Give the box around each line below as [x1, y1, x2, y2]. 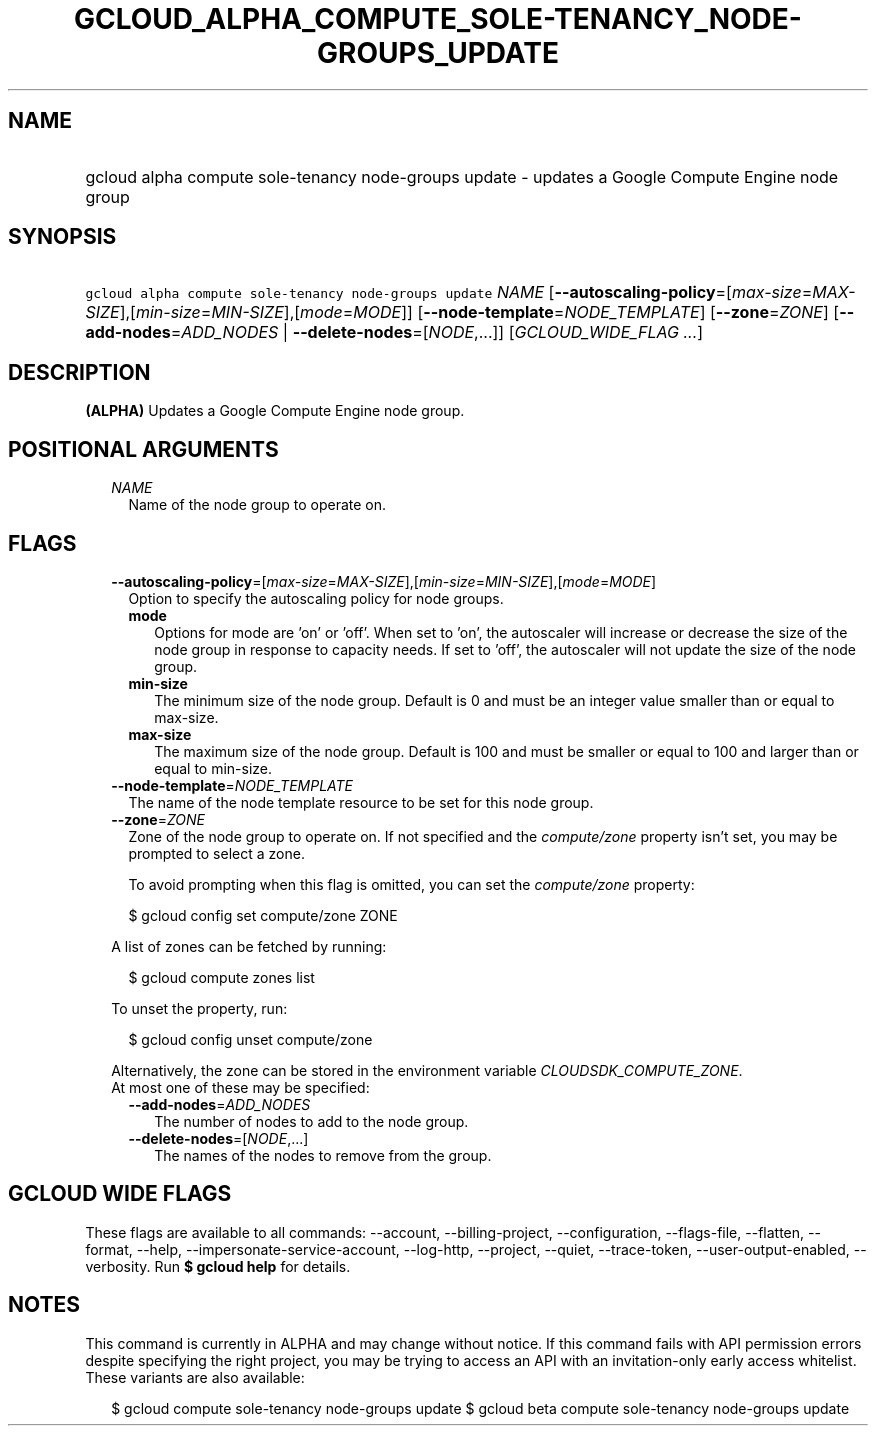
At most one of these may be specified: [111, 1078, 370, 1096]
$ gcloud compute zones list [128, 968, 315, 986]
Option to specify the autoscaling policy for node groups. [128, 589, 504, 607]
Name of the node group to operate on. [128, 496, 387, 514]
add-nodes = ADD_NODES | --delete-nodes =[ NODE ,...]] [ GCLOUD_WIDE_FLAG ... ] [85, 322, 704, 343]
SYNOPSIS [8, 224, 117, 250]
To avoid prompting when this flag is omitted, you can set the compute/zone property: [128, 875, 695, 893]
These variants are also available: [85, 1368, 305, 1386]
